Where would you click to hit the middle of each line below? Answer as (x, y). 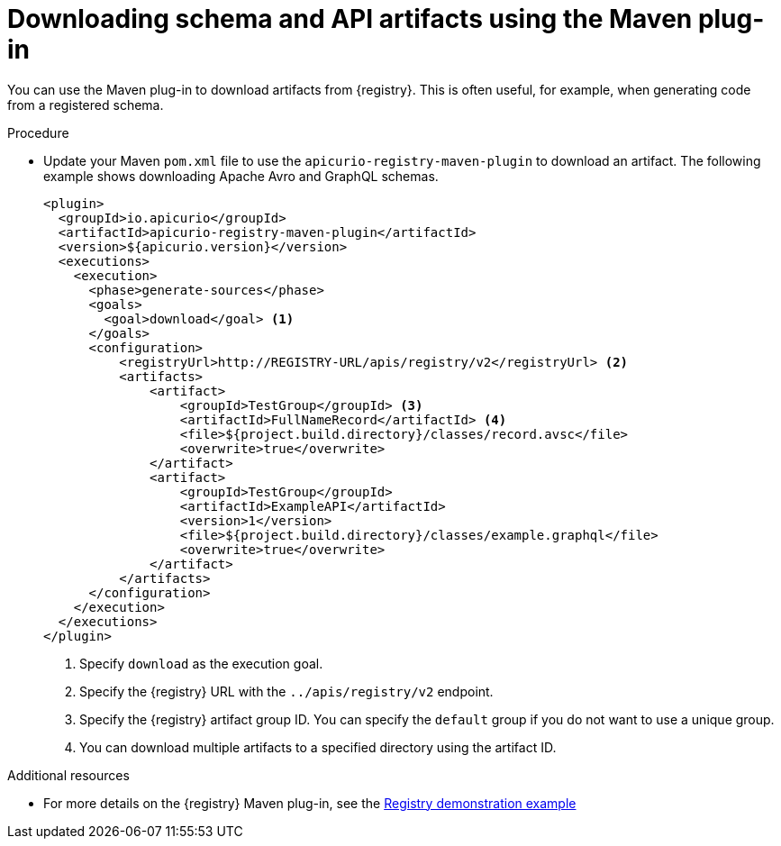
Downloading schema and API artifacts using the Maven (350, 19)
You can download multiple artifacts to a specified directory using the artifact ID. (318, 747)
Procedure (38, 132)
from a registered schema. (86, 105)
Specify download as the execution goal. (201, 663)
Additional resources (68, 775)
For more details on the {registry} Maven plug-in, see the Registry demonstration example (310, 803)
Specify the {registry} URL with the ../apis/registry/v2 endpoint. (286, 691)
